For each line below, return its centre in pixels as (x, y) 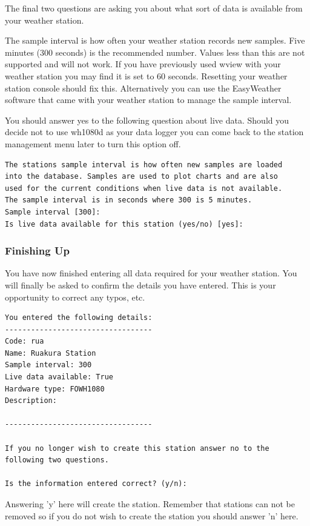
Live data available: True (59, 377)
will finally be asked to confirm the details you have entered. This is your (140, 285)
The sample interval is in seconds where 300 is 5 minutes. (129, 200)
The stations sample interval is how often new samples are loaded (144, 165)
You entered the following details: (79, 318)
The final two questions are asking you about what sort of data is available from (154, 8)
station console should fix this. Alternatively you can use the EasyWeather (143, 88)
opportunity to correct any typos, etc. (75, 297)
